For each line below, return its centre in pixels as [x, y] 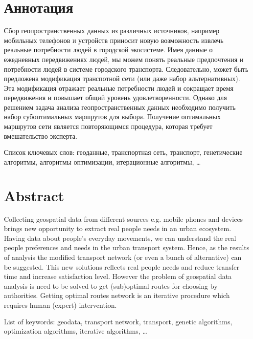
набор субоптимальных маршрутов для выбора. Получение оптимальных [112, 117]
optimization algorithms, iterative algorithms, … [76, 331]
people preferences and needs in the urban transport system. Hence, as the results [127, 247]
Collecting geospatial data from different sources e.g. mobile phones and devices [124, 219]
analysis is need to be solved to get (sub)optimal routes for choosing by [111, 286]
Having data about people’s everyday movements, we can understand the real [120, 238]
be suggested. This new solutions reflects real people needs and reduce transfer [122, 266]
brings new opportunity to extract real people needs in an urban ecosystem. [118, 228]
